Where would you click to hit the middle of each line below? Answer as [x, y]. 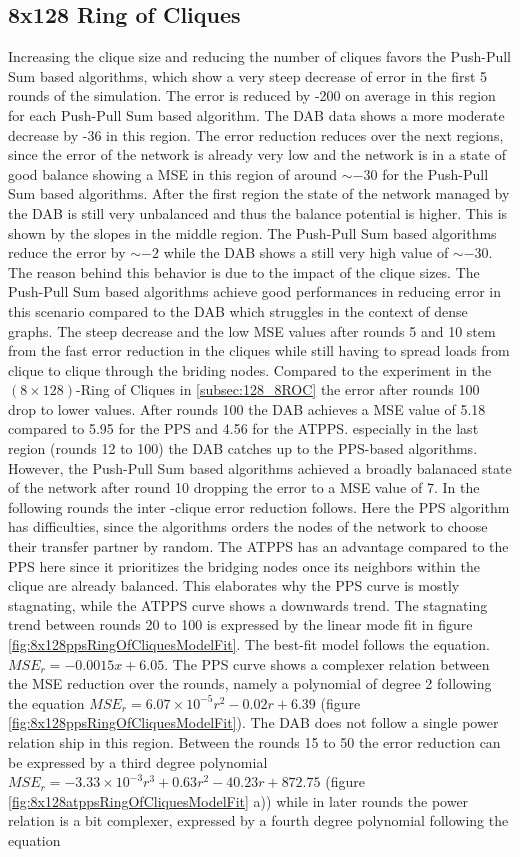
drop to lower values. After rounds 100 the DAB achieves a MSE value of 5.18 [247, 408]
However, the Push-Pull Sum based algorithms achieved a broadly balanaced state [260, 467]
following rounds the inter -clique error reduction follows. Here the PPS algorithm [259, 506]
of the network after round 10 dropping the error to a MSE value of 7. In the [244, 487]
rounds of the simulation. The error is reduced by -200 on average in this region [252, 95]
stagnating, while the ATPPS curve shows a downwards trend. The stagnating [248, 604]
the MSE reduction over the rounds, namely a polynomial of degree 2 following [250, 683]
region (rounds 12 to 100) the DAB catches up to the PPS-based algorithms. [243, 448]
